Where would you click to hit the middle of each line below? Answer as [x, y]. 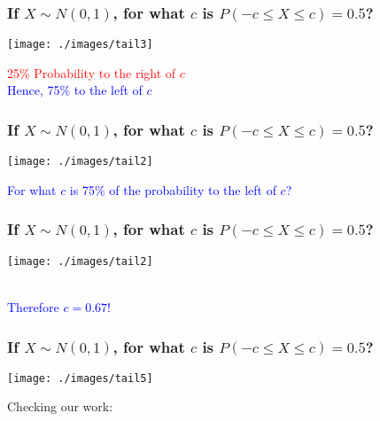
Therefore [33, 307]
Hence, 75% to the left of [75, 90]
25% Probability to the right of [92, 72]
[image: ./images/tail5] [80, 378]
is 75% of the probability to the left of [173, 189]
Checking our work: [60, 406]
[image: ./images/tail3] [80, 45]
